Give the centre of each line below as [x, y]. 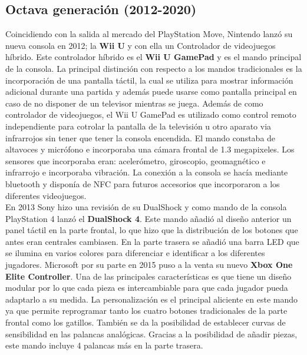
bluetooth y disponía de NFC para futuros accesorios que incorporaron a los [143, 183]
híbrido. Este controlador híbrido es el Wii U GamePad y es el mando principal [153, 57]
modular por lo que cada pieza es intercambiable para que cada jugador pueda [147, 288]
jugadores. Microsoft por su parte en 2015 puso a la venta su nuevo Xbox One [149, 265]
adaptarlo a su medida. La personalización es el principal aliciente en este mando [152, 299]
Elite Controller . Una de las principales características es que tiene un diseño [148, 276]
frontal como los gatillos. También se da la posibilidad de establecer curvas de [146, 322]
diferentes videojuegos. [46, 195]
